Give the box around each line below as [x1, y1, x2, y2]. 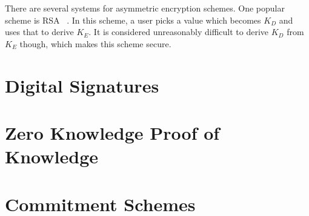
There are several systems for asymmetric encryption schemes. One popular [5, 2, 285, 14]
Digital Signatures [5, 73, 159, 97]
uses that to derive [5, 25, 74, 38]
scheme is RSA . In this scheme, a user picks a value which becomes [5, 13, 261, 26]
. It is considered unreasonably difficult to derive [88, 25, 268, 38]
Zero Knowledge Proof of [5, 120, 220, 145]
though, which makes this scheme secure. [19, 37, 171, 50]
